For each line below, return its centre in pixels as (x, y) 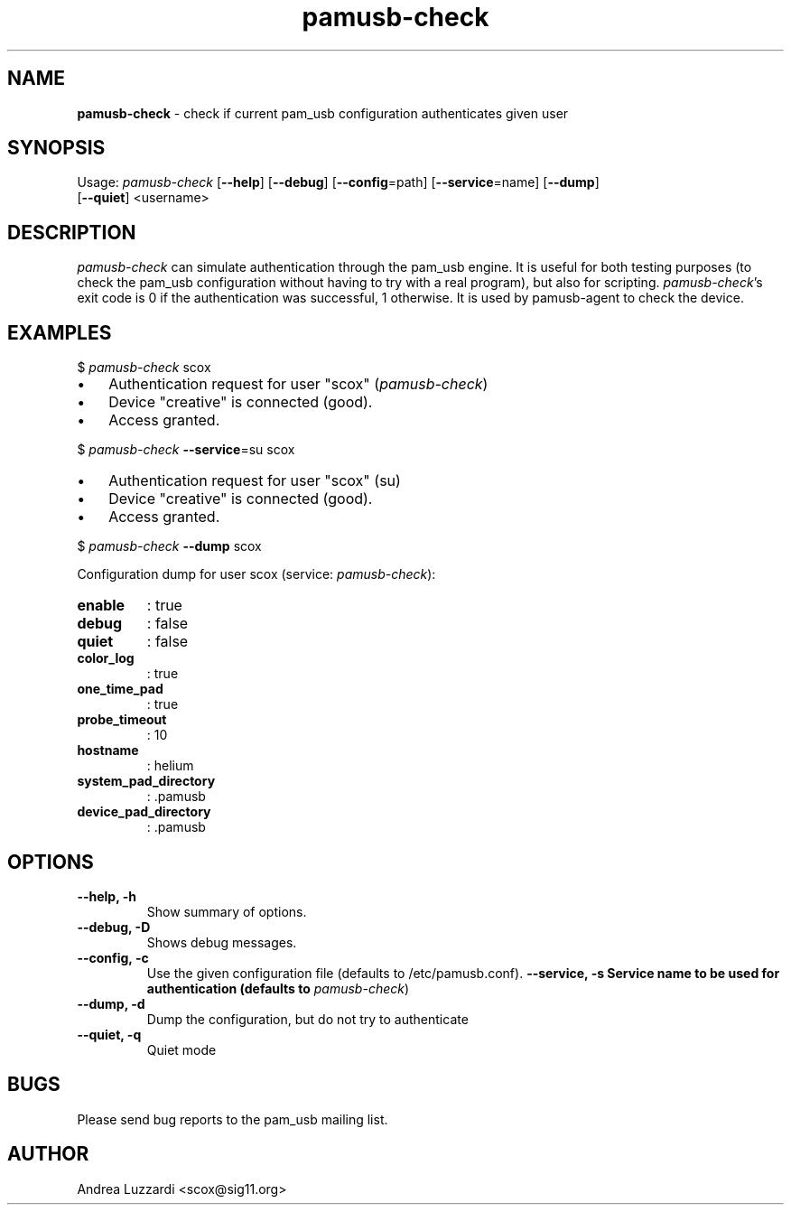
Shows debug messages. (222, 942)
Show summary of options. (227, 911)
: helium (170, 766)
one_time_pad (120, 689)
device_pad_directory (144, 812)
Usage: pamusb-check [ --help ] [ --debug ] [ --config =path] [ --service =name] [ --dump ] (338, 182)
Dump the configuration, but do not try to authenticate (307, 1019)
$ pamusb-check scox (144, 368)
